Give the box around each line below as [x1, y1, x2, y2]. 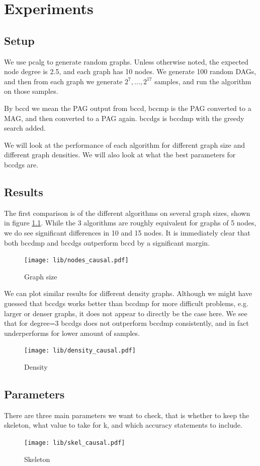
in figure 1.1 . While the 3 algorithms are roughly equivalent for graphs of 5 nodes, [4, 217, 256, 228]
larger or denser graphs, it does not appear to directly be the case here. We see [4, 308, 247, 318]
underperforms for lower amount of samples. [4, 327, 140, 338]
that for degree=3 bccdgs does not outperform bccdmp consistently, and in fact [4, 318, 249, 328]
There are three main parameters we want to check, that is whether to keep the [4, 410, 249, 420]
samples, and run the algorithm [154, 76, 251, 86]
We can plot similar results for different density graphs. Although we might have [4, 288, 252, 299]
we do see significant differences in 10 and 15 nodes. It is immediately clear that [4, 227, 250, 238]
